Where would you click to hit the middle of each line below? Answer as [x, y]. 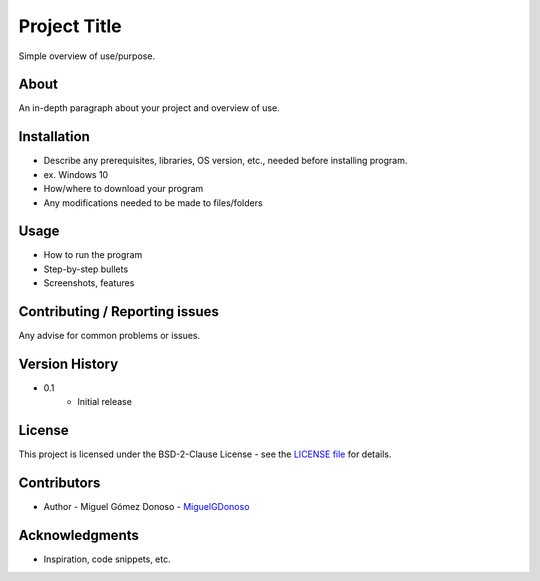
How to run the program [93, 255]
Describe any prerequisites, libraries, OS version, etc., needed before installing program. [225, 161]
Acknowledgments [79, 535]
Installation [54, 136]
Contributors [59, 483]
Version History [68, 363]
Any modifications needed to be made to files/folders [153, 202]
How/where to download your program [123, 189]
